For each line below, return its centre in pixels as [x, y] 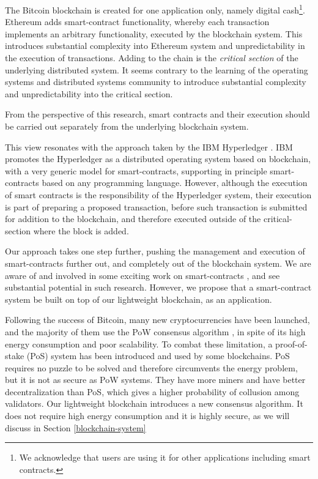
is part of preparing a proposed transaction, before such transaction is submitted [156, 206]
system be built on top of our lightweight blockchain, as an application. [139, 299]
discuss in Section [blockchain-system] [76, 427]
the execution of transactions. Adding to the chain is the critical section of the [152, 58]
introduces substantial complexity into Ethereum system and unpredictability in [155, 46]
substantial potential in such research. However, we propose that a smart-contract [158, 287]
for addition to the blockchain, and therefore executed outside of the [133, 219]
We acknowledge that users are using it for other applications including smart [165, 457]
